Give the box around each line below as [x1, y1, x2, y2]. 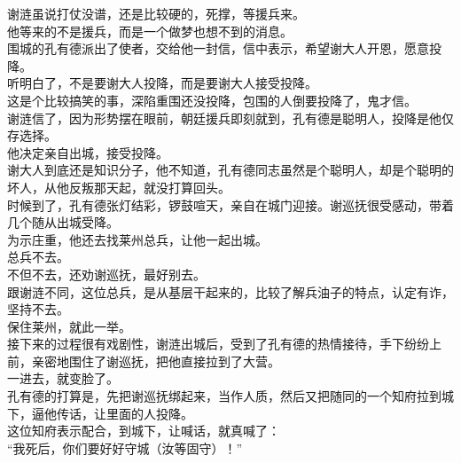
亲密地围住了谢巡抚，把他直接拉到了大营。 [31, 351, 280, 370]
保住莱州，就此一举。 [7, 317, 131, 335]
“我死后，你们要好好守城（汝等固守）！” [7, 438, 243, 457]
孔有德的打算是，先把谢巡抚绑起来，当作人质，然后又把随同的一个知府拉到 [7, 387, 441, 405]
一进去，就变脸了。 [7, 369, 119, 388]
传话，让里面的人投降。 [56, 404, 193, 422]
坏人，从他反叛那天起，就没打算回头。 [7, 177, 230, 196]
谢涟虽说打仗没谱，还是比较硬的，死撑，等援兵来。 [7, 4, 305, 22]
